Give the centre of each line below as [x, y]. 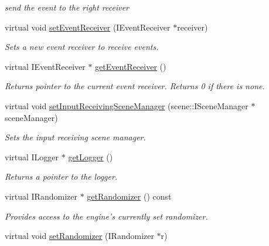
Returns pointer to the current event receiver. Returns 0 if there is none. [135, 86]
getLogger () [91, 156]
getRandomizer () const [129, 196]
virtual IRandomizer [41, 196]
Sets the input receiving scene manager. [75, 137]
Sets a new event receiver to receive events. [82, 47]
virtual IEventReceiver [45, 66]
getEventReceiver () [131, 66]
